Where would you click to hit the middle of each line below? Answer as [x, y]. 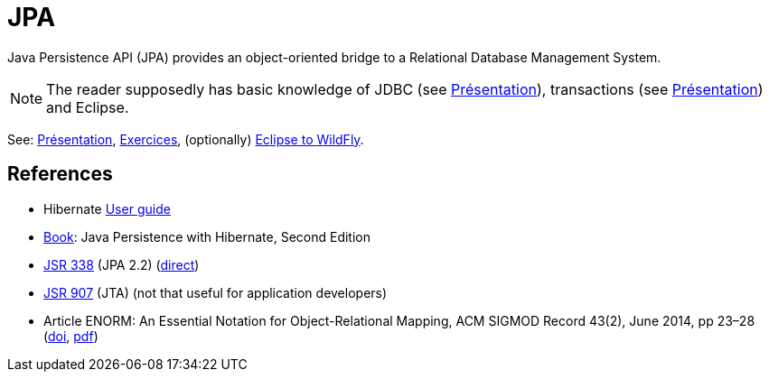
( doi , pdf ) [71, 336]
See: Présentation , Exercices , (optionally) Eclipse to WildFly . [186, 139]
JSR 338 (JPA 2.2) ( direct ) [122, 264]
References [60, 174]
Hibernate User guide [107, 208]
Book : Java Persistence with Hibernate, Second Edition [207, 236]
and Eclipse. [88, 107]
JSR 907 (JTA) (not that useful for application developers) [216, 292]
